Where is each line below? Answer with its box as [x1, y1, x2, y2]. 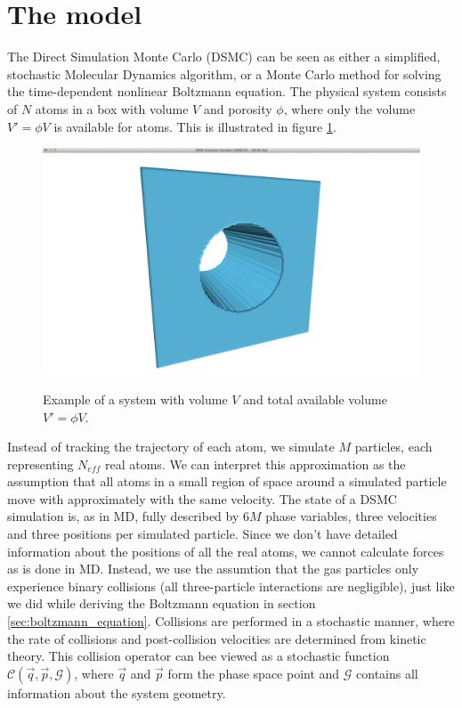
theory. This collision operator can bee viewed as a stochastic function [7, 647, 390, 665]
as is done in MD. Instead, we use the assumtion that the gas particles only [7, 559, 419, 578]
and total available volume [243, 389, 387, 408]
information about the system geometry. [7, 683, 226, 702]
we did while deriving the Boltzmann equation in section [7, 594, 316, 613]
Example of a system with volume [43, 389, 228, 408]
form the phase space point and [167, 663, 340, 682]
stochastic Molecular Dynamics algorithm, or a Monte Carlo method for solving [7, 64, 442, 83]
